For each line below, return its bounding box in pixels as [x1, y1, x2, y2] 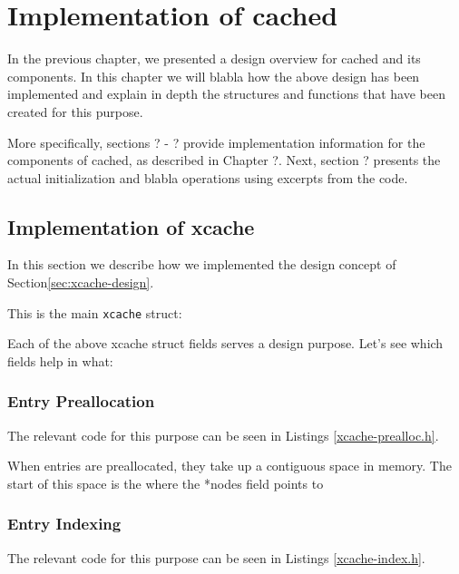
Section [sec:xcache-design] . [7, 273, 154, 292]
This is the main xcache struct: [7, 303, 182, 322]
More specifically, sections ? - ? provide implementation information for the [7, 132, 425, 151]
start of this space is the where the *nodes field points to [7, 473, 324, 492]
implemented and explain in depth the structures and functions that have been [7, 84, 445, 103]
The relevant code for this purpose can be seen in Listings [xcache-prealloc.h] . [7, 425, 439, 444]
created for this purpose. [7, 102, 143, 121]
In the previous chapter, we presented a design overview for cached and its [7, 49, 421, 68]
